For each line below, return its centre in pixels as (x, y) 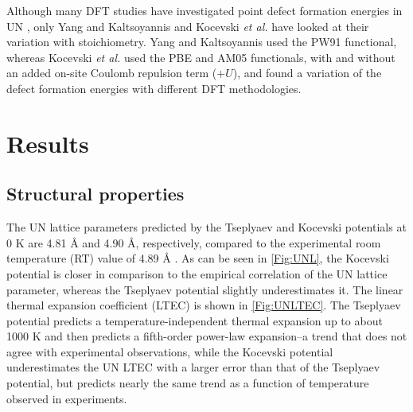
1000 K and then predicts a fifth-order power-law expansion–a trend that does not (207, 336)
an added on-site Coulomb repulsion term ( (112, 73)
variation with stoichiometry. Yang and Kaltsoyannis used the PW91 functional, (202, 42)
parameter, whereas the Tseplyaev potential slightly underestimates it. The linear (205, 289)
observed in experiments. (67, 398)
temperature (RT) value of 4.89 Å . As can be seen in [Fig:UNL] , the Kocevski (198, 258)
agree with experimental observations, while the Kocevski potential (170, 351)
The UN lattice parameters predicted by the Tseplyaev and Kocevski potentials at (206, 227)
